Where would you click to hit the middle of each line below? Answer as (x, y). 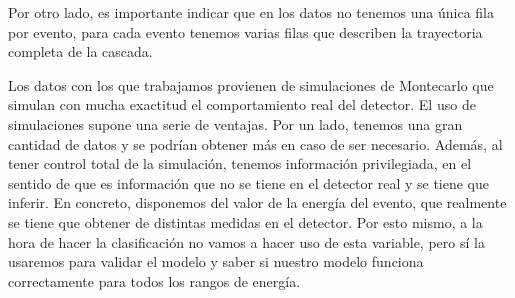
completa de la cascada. (80, 51)
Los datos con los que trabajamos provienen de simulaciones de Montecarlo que (251, 84)
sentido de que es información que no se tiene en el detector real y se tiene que (249, 182)
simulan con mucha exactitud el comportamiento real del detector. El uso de (242, 104)
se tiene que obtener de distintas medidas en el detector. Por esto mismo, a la (245, 221)
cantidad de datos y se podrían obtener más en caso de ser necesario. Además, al (255, 143)
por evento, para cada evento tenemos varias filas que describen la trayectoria (245, 31)
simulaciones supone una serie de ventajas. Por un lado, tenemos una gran (235, 123)
